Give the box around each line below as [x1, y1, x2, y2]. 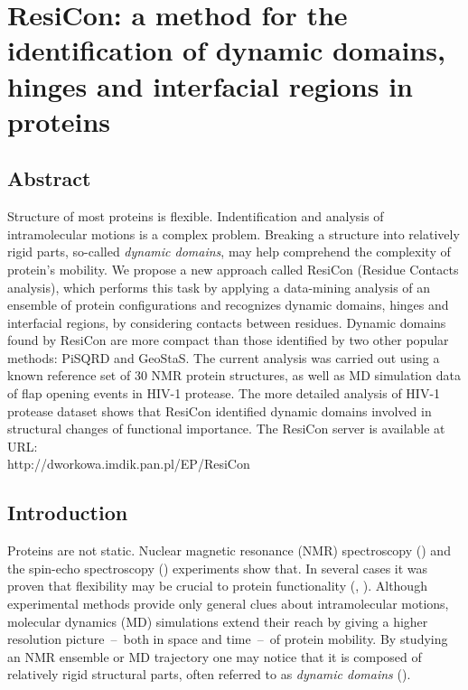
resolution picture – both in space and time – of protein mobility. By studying [7, 629, 448, 648]
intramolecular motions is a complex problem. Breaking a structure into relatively [7, 224, 460, 243]
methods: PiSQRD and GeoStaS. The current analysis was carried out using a [7, 348, 440, 367]
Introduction [7, 499, 128, 527]
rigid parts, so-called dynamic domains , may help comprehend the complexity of [7, 242, 451, 261]
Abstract [7, 164, 91, 192]
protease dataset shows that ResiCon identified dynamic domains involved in [7, 401, 432, 420]
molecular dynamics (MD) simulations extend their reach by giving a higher [7, 611, 428, 630]
